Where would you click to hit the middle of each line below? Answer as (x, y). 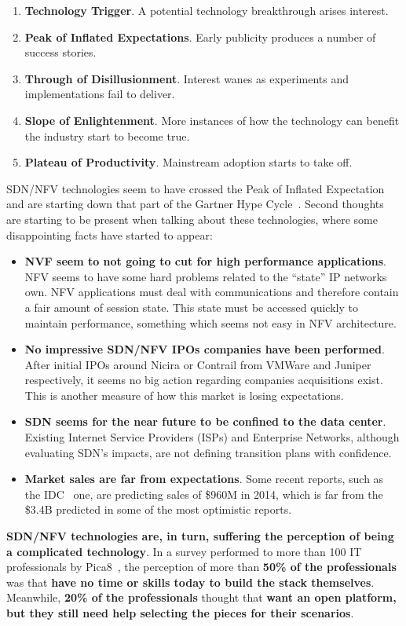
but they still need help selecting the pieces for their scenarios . (180, 613)
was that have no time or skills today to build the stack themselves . (190, 582)
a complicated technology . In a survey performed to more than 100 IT (184, 551)
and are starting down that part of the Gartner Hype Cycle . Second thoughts (195, 204)
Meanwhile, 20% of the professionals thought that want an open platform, (201, 597)
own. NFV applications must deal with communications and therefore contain (212, 292)
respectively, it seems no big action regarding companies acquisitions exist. (204, 380)
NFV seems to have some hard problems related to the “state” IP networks (206, 276)
